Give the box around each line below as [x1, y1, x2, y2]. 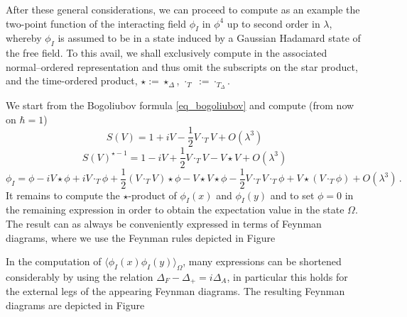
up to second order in [227, 16, 320, 30]
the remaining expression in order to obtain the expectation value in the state [6, 202, 344, 217]
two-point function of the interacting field [6, 16, 187, 30]
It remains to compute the [6, 187, 120, 202]
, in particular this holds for [227, 269, 348, 284]
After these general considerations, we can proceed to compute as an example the [6, 2, 360, 16]
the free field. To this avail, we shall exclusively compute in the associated [6, 45, 327, 60]
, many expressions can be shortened [183, 254, 342, 269]
